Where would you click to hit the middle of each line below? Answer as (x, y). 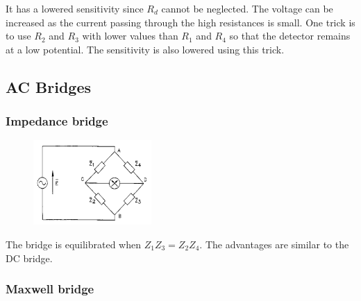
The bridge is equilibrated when (74, 244)
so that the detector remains (290, 36)
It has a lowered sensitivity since (75, 8)
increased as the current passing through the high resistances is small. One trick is (180, 22)
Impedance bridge (57, 121)
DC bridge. (29, 258)
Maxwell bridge (50, 289)
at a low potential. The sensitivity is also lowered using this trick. (145, 49)
